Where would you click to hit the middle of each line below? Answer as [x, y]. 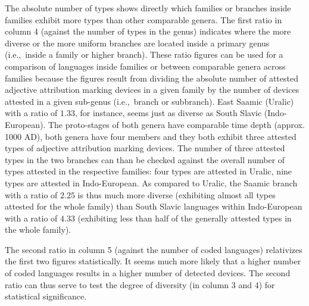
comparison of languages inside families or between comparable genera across [145, 66]
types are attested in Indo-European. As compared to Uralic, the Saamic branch [151, 182]
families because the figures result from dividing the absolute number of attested [152, 78]
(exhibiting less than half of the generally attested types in [185, 218]
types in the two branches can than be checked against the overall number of [145, 159]
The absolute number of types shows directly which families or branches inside [148, 8]
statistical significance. [46, 296]
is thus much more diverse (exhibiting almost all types [177, 194]
